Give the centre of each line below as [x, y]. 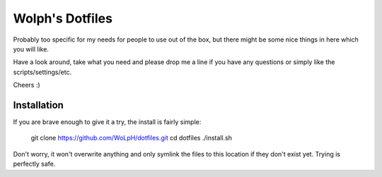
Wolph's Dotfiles [63, 18]
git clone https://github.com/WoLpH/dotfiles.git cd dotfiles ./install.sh [132, 138]
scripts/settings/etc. [42, 72]
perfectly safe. [34, 164]
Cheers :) [27, 85]
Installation [38, 105]
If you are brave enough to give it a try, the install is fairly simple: [107, 122]
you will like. [31, 49]
